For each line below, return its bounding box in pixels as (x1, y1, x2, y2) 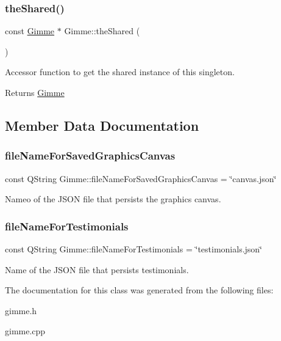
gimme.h (5, 304, 37, 317)
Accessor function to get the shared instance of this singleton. (5, 65, 235, 78)
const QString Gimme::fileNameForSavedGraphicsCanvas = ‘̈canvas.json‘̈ (5, 172, 277, 185)
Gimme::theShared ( (64, 24, 140, 37)
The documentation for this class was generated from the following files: (5, 284, 274, 296)
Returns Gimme (5, 86, 65, 98)
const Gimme (5, 24, 55, 37)
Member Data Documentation (5, 116, 199, 134)
